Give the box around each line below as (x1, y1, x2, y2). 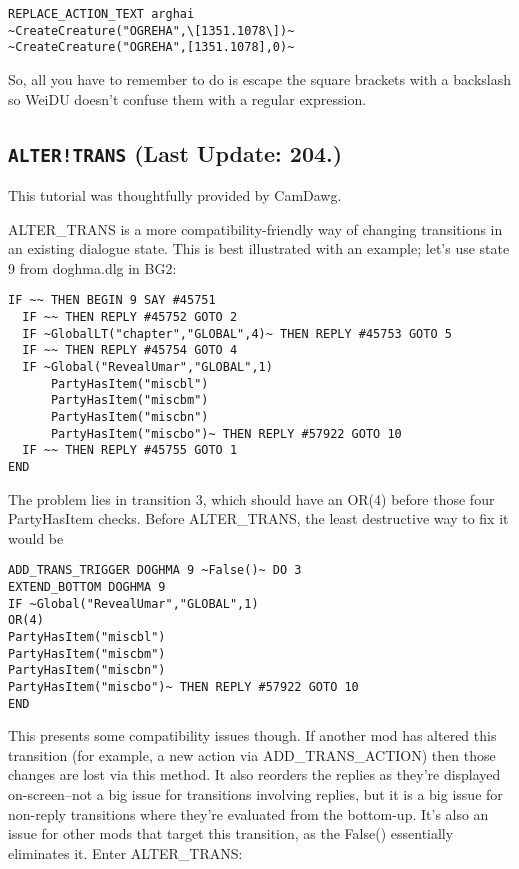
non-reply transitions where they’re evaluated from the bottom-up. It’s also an (8, 803, 489, 824)
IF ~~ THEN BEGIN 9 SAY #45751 (8, 293, 216, 308)
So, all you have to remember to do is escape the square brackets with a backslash (8, 68, 511, 89)
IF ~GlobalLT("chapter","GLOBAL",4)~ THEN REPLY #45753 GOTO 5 (22, 326, 452, 341)
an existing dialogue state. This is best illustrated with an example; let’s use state (8, 238, 510, 259)
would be (8, 527, 64, 548)
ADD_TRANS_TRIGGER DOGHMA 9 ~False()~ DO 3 (8, 563, 302, 578)
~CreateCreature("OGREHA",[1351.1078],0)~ (8, 40, 295, 55)
